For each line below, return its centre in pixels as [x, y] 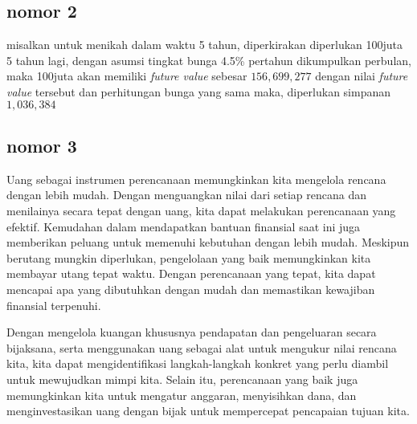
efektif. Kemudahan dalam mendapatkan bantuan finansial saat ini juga [184, 226]
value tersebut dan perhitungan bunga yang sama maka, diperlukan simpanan [199, 91]
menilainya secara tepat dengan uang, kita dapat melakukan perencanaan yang [201, 210]
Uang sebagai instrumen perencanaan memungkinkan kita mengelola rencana [196, 179]
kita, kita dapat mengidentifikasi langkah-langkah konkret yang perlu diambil [198, 363]
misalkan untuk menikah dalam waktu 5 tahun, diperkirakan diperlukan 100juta [205, 45]
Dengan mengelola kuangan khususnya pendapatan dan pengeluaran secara [192, 332]
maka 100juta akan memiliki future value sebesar [127, 76]
